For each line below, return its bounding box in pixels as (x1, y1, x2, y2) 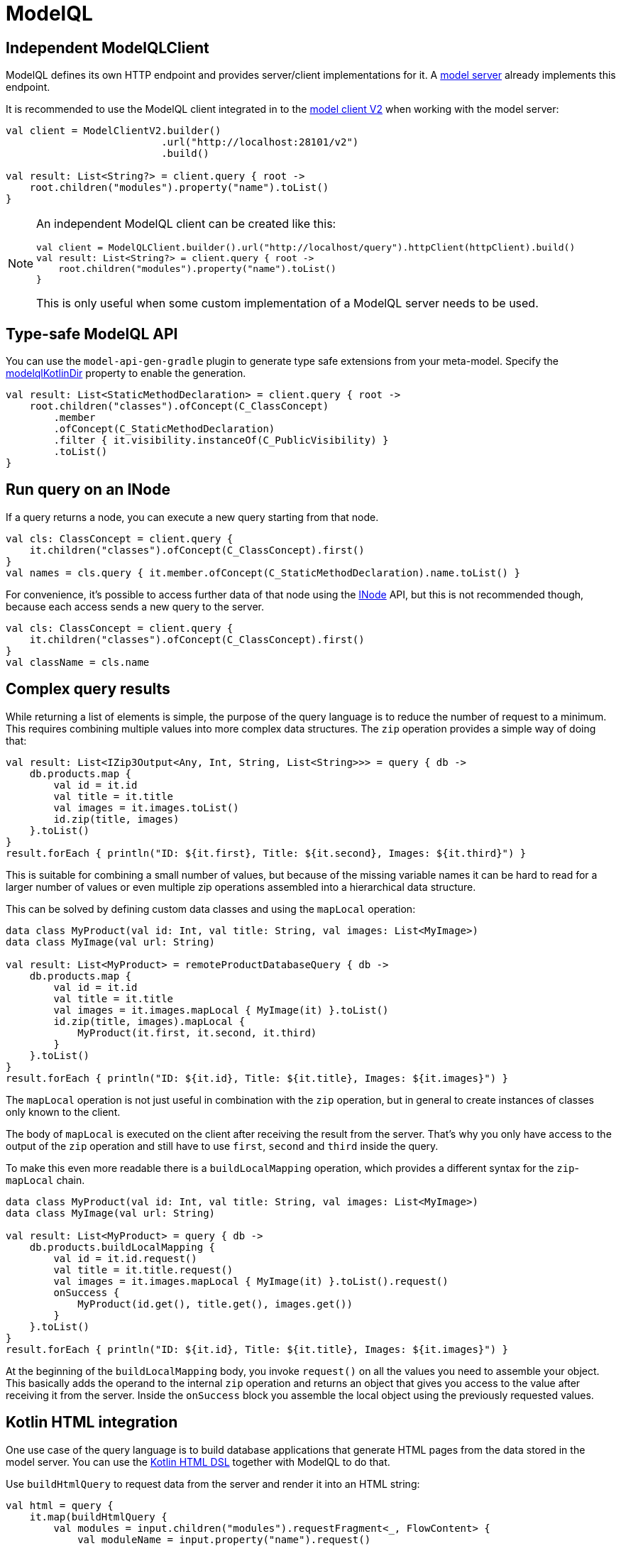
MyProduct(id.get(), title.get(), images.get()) (77, 1298, 353, 1310)
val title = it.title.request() (53, 1263, 233, 1276)
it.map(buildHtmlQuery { (29, 1511, 167, 1523)
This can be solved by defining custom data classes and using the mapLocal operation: (6, 902, 416, 915)
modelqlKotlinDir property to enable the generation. (6, 367, 246, 380)
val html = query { (6, 1499, 114, 1511)
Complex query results (6, 680, 170, 698)
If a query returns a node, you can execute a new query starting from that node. (6, 510, 379, 523)
